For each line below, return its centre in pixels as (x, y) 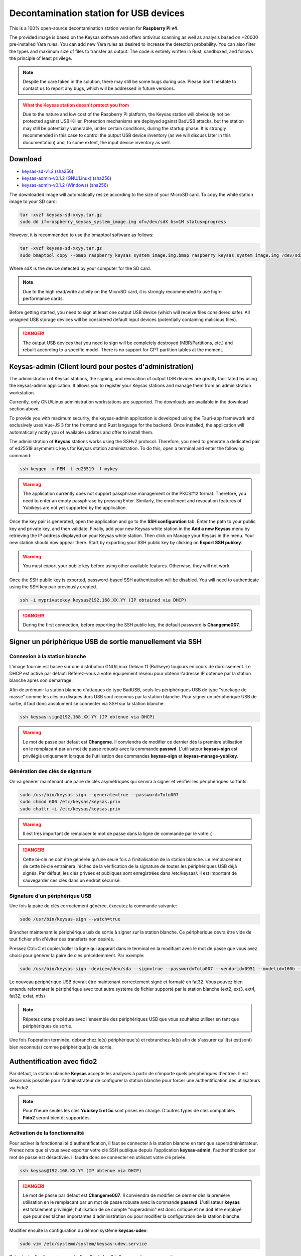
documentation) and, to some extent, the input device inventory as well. (97, 142)
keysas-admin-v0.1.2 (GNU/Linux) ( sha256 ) (66, 178)
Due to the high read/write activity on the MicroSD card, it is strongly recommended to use (116, 291)
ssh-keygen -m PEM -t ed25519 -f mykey (69, 469)
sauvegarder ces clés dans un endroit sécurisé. (72, 880)
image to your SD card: (33, 201)
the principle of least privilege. (41, 58)
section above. (25, 409)
